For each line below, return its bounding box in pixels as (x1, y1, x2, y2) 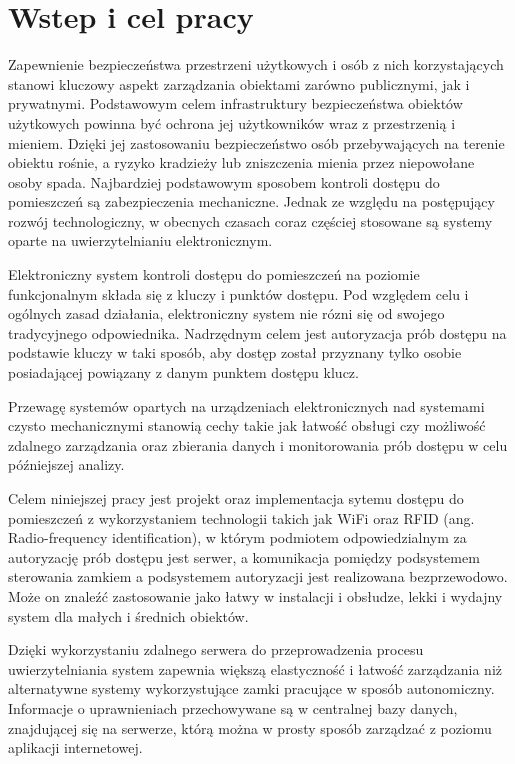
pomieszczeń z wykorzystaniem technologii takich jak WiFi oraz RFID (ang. (8, 507, 475, 528)
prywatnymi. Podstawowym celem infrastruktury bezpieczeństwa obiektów (8, 93, 463, 114)
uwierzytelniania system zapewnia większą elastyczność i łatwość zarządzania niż (8, 658, 502, 679)
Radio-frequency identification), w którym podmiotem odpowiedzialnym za (8, 527, 467, 548)
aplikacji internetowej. (8, 737, 143, 758)
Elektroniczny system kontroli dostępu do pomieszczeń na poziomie (8, 264, 420, 285)
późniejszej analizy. (8, 454, 125, 475)
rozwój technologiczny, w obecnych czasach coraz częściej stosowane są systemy (8, 210, 493, 231)
